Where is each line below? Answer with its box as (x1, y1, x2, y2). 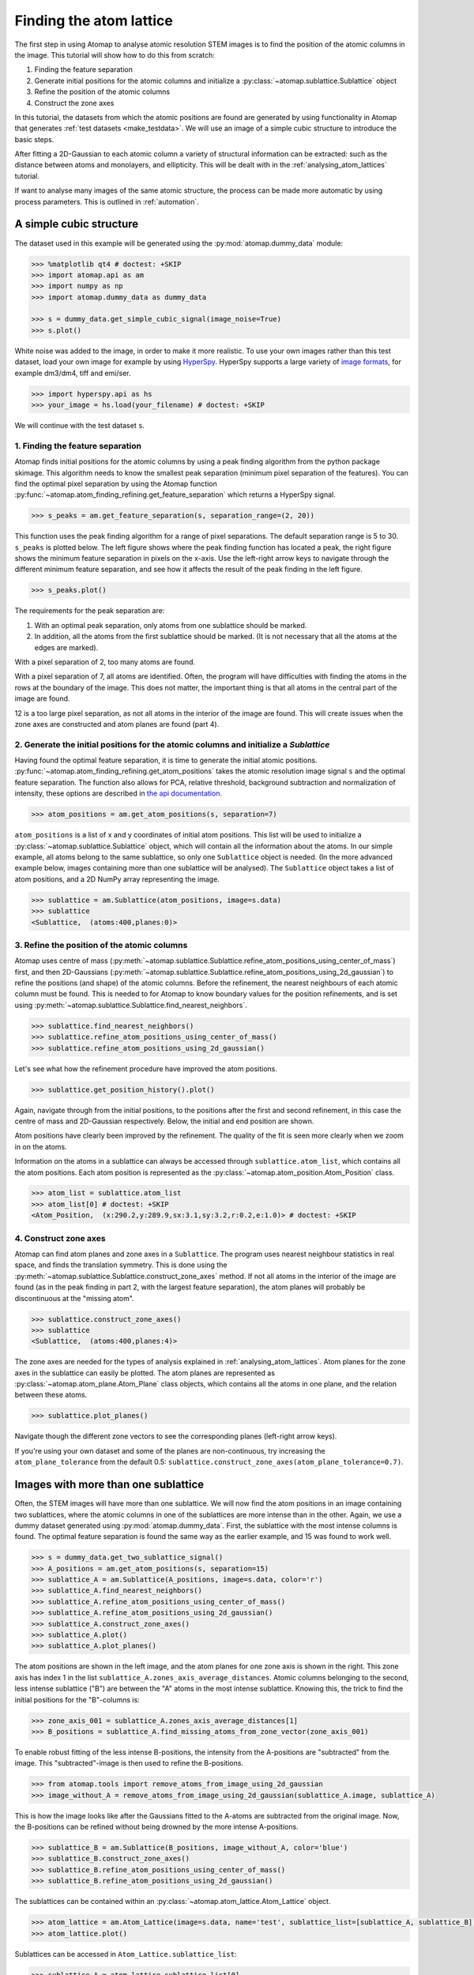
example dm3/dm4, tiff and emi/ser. (14, 368, 131, 378)
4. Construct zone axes (14, 1232, 106, 1243)
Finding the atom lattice (14, 12, 173, 29)
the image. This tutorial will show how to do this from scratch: (14, 50, 215, 59)
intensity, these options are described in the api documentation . (14, 788, 223, 798)
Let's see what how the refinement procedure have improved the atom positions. (14, 1063, 278, 1074)
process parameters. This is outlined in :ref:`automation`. (14, 197, 199, 206)
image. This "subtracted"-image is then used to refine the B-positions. (14, 1759, 244, 1768)
